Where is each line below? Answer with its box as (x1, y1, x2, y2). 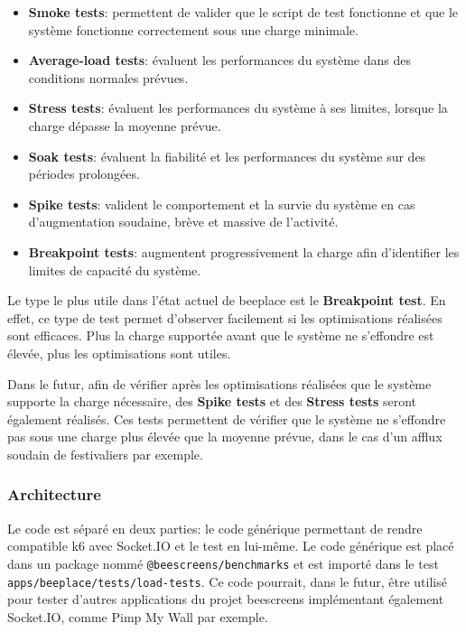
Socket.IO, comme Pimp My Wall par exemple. (7, 607, 268, 626)
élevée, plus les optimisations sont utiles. (7, 343, 231, 362)
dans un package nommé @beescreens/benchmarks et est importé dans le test (7, 553, 439, 572)
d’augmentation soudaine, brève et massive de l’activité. (28, 212, 339, 231)
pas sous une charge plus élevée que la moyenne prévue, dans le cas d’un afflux (7, 427, 443, 446)
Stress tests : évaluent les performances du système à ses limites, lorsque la (28, 98, 448, 117)
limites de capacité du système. (28, 260, 201, 279)
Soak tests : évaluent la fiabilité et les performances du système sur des (28, 146, 426, 165)
